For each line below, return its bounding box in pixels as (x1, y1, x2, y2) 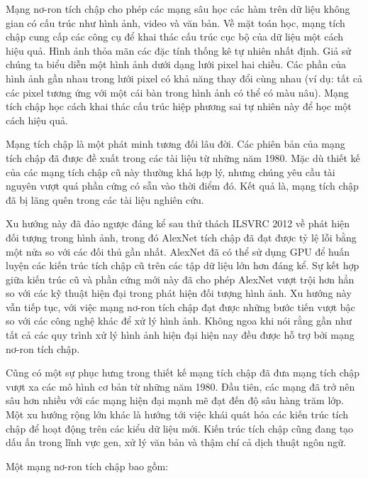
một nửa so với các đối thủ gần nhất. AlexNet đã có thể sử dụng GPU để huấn (6, 244, 350, 259)
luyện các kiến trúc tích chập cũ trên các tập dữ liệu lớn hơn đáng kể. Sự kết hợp (6, 258, 359, 273)
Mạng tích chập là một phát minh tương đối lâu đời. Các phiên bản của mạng (6, 136, 345, 151)
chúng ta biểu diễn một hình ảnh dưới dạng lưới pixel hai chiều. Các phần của (6, 57, 346, 72)
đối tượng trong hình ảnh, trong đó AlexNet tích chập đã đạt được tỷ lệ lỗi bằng (6, 229, 357, 244)
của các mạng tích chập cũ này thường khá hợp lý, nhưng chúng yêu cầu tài (6, 164, 335, 179)
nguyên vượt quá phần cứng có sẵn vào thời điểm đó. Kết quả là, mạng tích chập (6, 178, 359, 193)
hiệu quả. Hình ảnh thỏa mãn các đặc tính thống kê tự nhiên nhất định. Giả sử (6, 43, 352, 58)
